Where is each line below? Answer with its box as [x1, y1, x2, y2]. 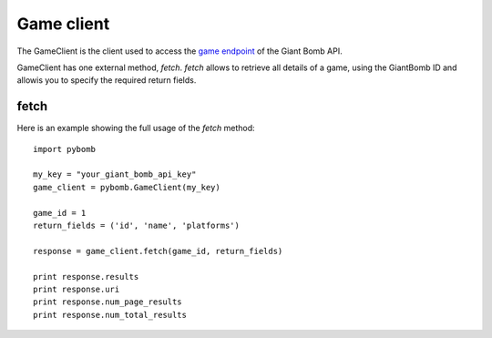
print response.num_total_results [33, 310, 187, 320]
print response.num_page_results [33, 297, 182, 307]
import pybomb [33, 144, 96, 154]
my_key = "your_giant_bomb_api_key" [33, 169, 197, 179]
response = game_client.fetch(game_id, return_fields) [33, 246, 283, 256]
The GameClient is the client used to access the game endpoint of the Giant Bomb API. [16, 46, 343, 56]
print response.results [33, 271, 139, 282]
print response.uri [33, 283, 120, 294]
